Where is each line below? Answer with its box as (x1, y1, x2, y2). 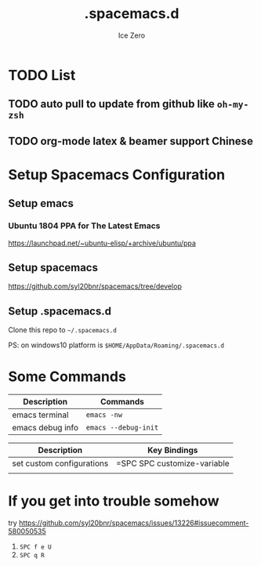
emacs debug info (12, 423, 79, 434)
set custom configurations (12, 458, 109, 469)
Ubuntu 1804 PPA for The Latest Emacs (8, 220, 161, 231)
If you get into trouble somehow (8, 492, 219, 510)
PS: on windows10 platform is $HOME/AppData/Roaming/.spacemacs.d (8, 340, 225, 350)
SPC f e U (19, 543, 53, 551)
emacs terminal (12, 409, 69, 420)
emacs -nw (85, 411, 123, 419)
